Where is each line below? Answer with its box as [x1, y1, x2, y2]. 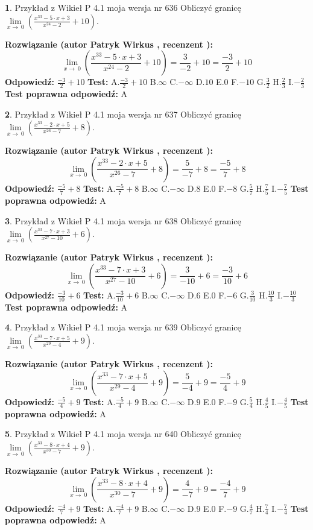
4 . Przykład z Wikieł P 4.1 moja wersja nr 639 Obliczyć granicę [5, 321, 241, 333]
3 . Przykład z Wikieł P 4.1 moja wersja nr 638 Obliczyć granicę [5, 214, 241, 227]
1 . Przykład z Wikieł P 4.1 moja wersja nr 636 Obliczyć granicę [5, 1, 241, 13]
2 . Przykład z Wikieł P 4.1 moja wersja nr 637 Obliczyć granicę [5, 107, 241, 120]
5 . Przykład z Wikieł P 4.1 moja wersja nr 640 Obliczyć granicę [5, 427, 241, 440]
